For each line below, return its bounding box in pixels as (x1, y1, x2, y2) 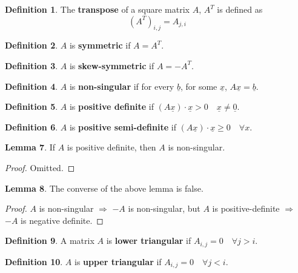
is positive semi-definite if (69, 120, 176, 133)
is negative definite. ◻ (21, 214, 104, 226)
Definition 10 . (5, 255, 63, 268)
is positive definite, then (67, 141, 156, 153)
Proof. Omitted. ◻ (5, 161, 75, 174)
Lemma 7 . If (5, 141, 56, 153)
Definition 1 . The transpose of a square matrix (5, 3, 190, 15)
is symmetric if (69, 39, 131, 52)
